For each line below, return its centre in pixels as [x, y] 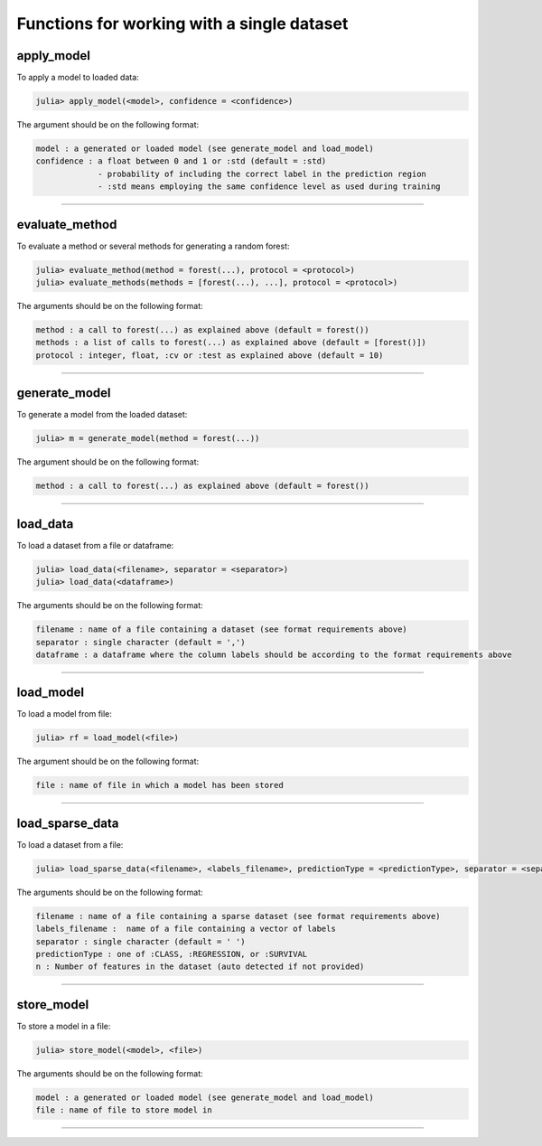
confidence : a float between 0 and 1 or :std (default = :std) [181, 161]
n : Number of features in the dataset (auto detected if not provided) [200, 967]
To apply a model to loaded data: [78, 78]
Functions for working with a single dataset [182, 23]
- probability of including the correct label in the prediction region [262, 174]
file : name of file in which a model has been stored [159, 785]
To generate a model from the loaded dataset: [102, 415]
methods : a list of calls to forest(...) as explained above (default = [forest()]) [231, 343]
